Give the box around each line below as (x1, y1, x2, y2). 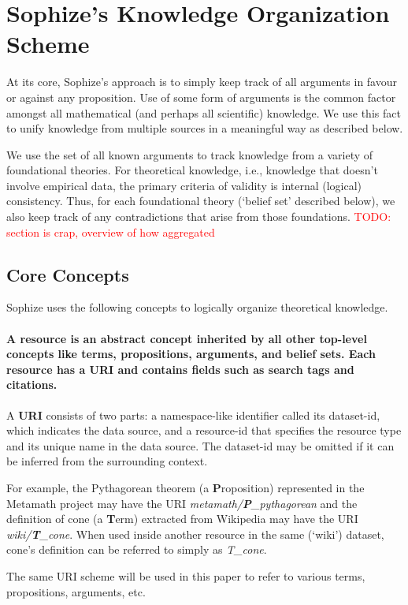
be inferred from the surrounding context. (6, 453, 208, 469)
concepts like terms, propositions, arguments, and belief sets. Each (6, 345, 376, 362)
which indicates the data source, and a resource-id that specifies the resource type (6, 422, 402, 439)
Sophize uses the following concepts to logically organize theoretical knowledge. (6, 299, 388, 316)
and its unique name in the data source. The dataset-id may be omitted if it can (6, 437, 395, 454)
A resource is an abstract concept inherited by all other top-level (6, 330, 367, 346)
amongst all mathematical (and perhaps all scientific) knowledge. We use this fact (6, 104, 401, 121)
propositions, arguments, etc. (6, 583, 146, 599)
